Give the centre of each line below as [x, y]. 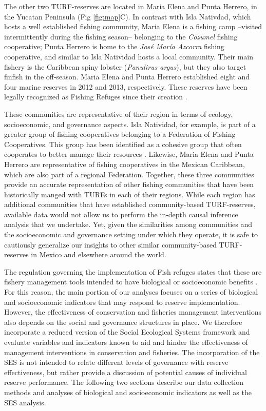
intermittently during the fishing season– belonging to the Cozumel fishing [121, 36]
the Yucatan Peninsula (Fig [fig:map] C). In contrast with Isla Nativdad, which [128, 16]
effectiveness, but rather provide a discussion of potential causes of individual [126, 372]
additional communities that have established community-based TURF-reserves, [130, 204]
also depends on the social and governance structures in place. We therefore [123, 322]
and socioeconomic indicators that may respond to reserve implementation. [122, 302]
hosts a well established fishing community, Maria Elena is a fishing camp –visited [133, 26]
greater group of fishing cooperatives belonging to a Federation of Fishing [120, 134]
